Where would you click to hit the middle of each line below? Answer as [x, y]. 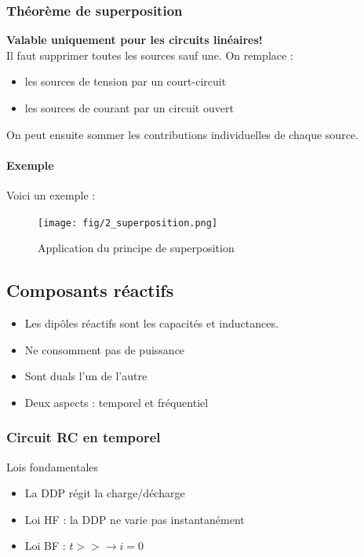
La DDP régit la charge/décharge [105, 493]
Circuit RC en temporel [84, 437]
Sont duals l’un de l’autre [86, 376]
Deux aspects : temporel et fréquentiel [116, 402]
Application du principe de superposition [136, 248]
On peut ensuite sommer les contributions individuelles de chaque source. [182, 134]
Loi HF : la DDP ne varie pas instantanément [135, 519]
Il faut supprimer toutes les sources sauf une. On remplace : [150, 55]
